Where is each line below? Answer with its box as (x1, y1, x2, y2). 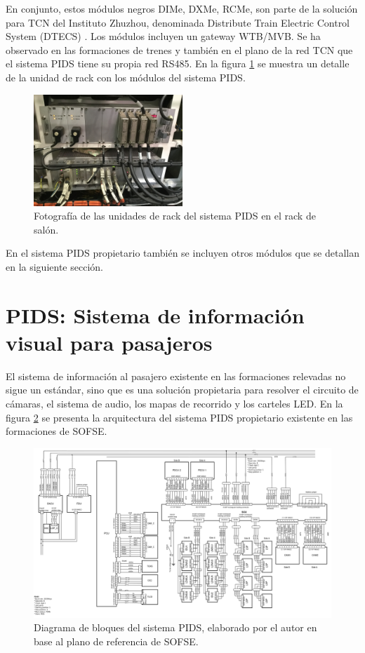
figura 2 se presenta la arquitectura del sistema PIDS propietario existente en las (6, 410, 353, 424)
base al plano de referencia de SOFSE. (34, 633, 199, 648)
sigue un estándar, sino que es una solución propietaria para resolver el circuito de (6, 382, 359, 397)
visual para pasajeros (6, 328, 213, 356)
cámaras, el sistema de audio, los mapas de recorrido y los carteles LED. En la (6, 396, 343, 411)
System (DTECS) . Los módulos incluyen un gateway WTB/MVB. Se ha (6, 29, 321, 43)
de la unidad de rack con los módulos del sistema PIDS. (6, 69, 246, 84)
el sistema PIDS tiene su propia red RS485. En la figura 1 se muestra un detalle (6, 56, 350, 71)
